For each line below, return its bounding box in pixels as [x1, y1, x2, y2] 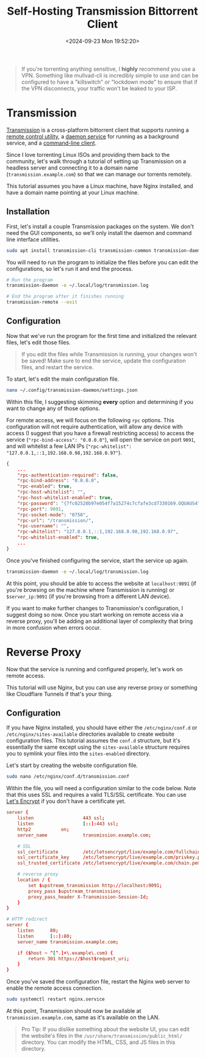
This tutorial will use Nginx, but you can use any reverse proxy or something [6, 683, 198, 691]
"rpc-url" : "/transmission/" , [17, 517, 95, 524]
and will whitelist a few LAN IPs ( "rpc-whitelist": [6, 442, 132, 450]
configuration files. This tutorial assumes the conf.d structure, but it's [6, 737, 181, 744]
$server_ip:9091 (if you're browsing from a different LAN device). [6, 592, 171, 600]
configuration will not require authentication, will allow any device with [6, 423, 183, 430]
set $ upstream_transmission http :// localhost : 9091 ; [28, 882, 163, 888]
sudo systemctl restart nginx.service [6, 996, 105, 1002]
